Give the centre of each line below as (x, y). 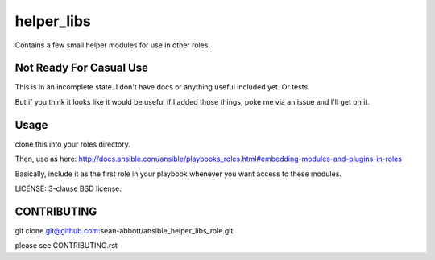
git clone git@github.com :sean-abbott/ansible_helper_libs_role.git (124, 230)
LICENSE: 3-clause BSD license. (68, 188)
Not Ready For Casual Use (82, 68)
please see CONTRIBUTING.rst (66, 246)
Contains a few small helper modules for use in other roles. (113, 45)
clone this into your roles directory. (72, 144)
